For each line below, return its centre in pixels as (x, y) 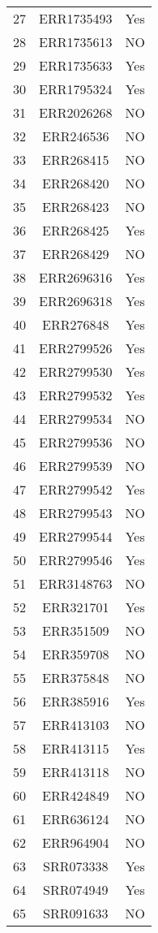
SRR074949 (76, 890)
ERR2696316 (76, 277)
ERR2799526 (76, 348)
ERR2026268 (76, 112)
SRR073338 (76, 866)
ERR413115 (76, 748)
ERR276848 (76, 324)
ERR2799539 (76, 466)
